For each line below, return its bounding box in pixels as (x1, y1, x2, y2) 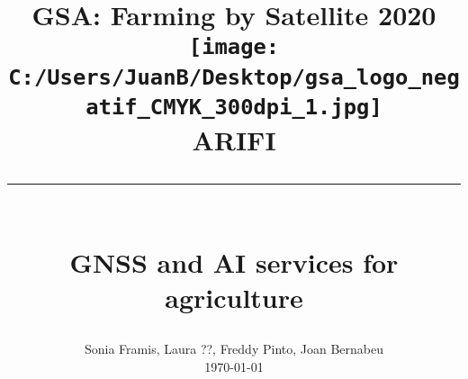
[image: (188, 34, 280, 60)
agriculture (165, 278, 303, 315)
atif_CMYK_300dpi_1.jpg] (85, 95, 382, 120)
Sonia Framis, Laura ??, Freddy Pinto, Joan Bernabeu (84, 339, 383, 358)
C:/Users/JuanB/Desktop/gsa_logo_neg (8, 64, 460, 90)
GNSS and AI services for (69, 243, 399, 280)
